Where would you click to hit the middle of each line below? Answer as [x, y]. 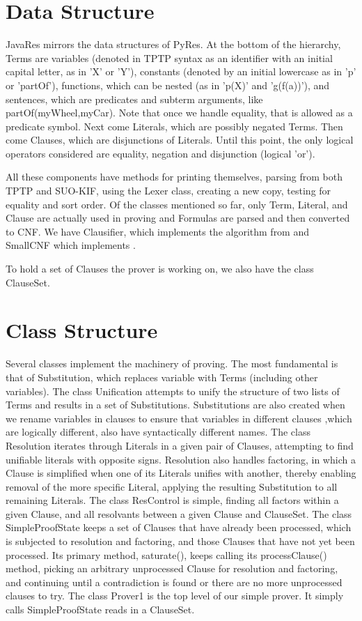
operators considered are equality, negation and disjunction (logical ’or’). [160, 153]
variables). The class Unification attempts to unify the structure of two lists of [173, 391]
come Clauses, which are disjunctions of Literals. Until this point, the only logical [180, 140]
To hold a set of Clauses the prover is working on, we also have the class [160, 269]
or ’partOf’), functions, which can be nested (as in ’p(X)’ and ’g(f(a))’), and [168, 85]
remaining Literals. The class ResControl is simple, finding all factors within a [172, 500]
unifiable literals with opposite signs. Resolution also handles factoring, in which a [181, 459]
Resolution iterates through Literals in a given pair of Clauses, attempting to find [180, 445]
